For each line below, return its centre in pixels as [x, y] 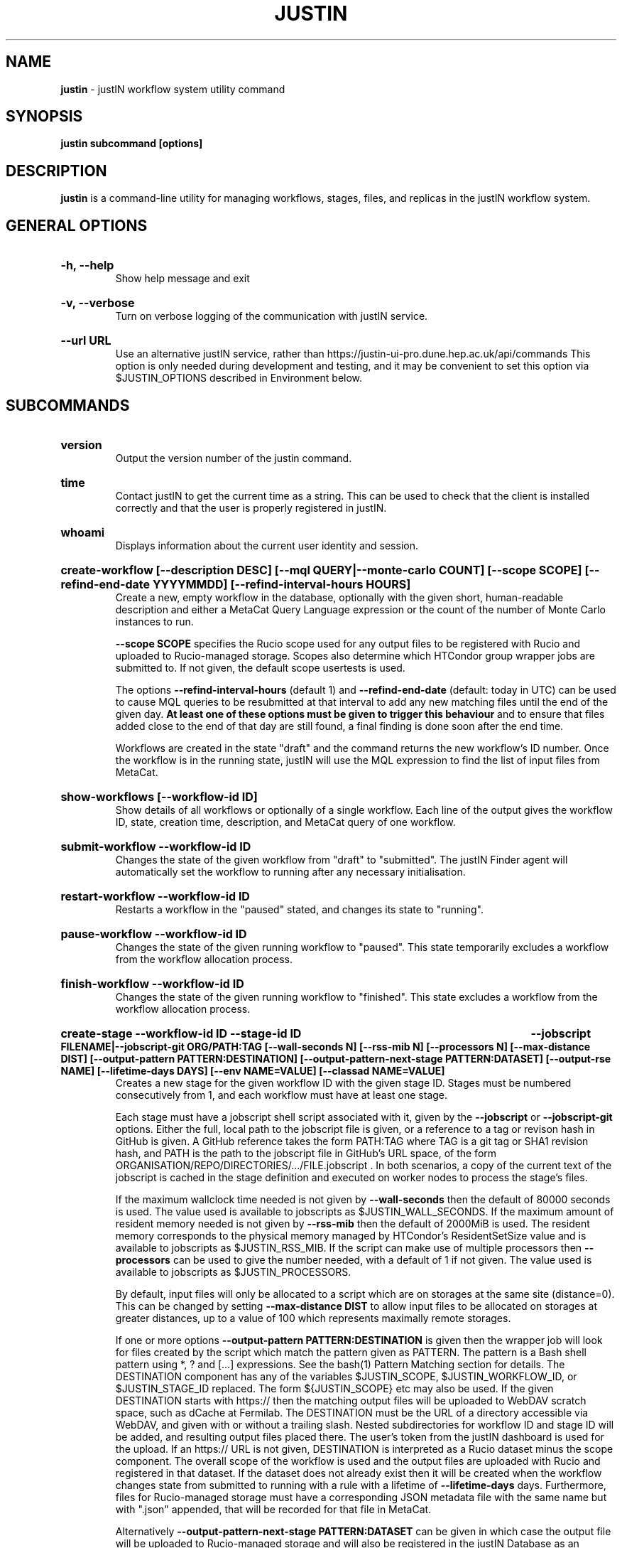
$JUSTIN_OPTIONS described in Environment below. [239, 378]
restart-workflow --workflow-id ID [155, 896]
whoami [83, 532]
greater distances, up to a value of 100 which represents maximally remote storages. [313, 1318]
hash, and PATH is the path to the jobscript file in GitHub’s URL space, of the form [306, 1153]
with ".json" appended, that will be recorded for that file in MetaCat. [273, 1509]
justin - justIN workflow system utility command [173, 89]
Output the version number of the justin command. [234, 458]
